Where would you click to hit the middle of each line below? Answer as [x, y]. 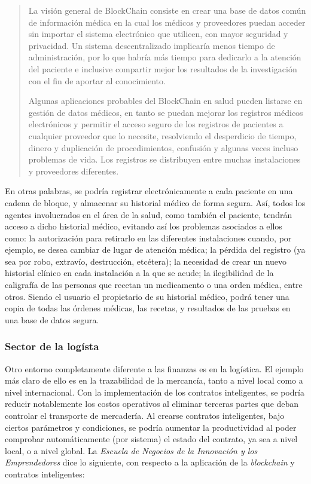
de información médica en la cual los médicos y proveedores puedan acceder [167, 22]
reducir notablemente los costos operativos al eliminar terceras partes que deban [152, 404]
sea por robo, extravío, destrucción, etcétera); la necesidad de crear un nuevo [146, 261]
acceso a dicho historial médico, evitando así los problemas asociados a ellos [144, 226]
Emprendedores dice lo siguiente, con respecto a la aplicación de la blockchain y [150, 462]
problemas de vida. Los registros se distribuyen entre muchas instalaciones [164, 159]
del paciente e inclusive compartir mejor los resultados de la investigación [163, 68]
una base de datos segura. [52, 319]
